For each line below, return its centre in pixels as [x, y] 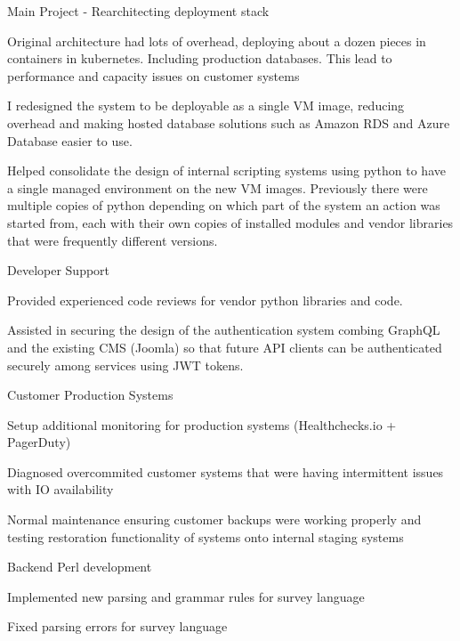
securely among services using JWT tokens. [125, 365]
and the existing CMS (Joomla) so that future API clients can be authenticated [225, 347]
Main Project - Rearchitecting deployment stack [138, 11]
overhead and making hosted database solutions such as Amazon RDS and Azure [229, 122]
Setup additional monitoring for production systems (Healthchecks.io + [202, 424]
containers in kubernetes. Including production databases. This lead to [200, 58]
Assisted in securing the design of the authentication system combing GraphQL [224, 330]
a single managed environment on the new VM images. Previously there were [218, 187]
